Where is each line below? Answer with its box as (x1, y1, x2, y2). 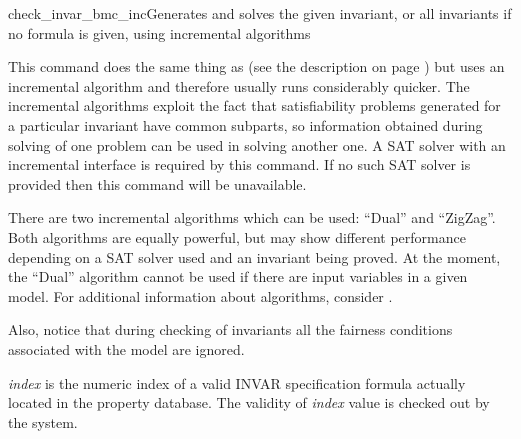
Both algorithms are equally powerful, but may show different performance (8, 226, 466, 247)
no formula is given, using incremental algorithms (8, 22, 311, 43)
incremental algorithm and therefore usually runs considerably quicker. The (8, 75, 470, 96)
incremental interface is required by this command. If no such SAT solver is (8, 154, 471, 175)
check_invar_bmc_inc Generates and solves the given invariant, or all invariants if (8, 3, 512, 23)
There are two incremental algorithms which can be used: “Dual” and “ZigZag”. (8, 207, 496, 228)
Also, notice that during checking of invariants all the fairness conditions (8, 319, 453, 340)
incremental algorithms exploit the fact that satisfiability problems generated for (8, 95, 501, 116)
